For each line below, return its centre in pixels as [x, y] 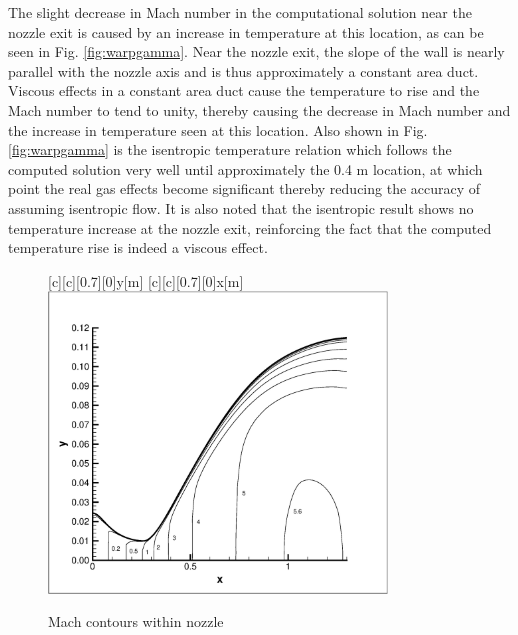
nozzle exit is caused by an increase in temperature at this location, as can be [246, 31]
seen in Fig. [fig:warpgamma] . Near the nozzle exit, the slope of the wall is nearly [256, 51]
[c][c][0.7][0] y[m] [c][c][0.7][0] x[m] [146, 280]
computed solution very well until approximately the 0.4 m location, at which [245, 168]
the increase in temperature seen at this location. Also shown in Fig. [218, 129]
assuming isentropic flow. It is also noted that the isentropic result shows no [241, 207]
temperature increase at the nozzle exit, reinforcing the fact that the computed [250, 227]
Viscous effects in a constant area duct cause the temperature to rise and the [244, 90]
